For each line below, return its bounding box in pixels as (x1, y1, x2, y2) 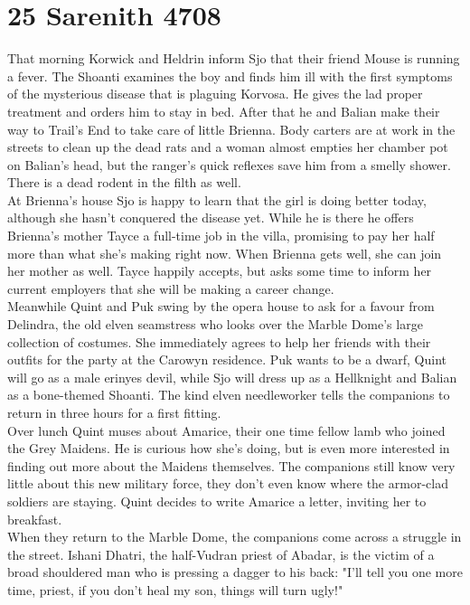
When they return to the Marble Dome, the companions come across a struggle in (7, 527, 462, 546)
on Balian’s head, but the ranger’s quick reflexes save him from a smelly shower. (7, 155, 451, 174)
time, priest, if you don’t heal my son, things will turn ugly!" (7, 580, 343, 599)
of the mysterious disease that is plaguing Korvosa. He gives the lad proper (7, 84, 423, 103)
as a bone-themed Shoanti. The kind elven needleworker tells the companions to (7, 385, 450, 404)
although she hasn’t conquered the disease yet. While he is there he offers (7, 208, 414, 227)
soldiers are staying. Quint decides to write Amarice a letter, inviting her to (7, 491, 427, 510)
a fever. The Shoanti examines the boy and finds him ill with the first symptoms (7, 66, 453, 85)
